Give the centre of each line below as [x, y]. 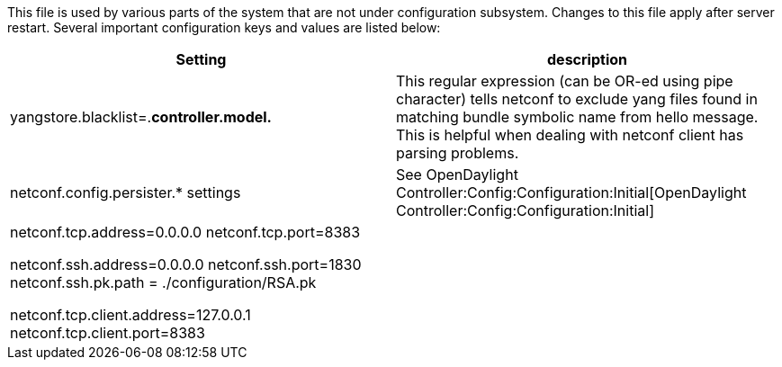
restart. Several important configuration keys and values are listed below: [224, 27]
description [587, 59]
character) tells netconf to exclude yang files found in [577, 99]
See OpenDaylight [457, 175]
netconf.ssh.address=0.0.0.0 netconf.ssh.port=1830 [186, 264]
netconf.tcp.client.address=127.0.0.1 [130, 315]
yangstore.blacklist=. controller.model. [141, 117]
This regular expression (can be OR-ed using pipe [565, 81]
